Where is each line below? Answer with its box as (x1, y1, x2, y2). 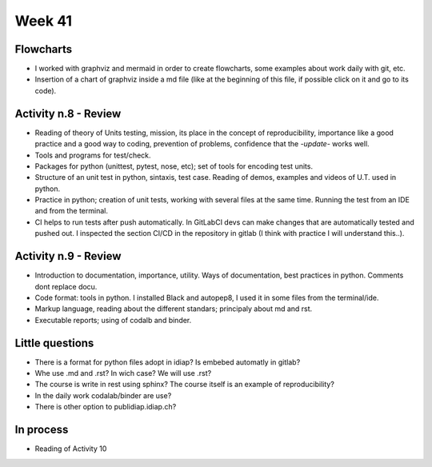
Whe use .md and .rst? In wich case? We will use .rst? (34, 369, 212, 378)
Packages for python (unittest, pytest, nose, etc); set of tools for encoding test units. (34, 161, 314, 171)
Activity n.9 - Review (14, 249, 122, 263)
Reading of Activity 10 (34, 444, 107, 453)
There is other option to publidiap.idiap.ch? (34, 402, 177, 412)
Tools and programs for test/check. (34, 150, 151, 160)
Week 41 (14, 12, 72, 30)
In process (14, 423, 69, 437)
